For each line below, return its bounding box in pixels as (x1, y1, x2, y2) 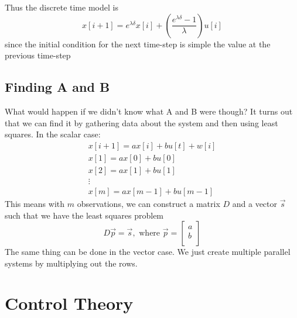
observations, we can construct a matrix (77, 197, 220, 209)
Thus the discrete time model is (5, 1, 118, 13)
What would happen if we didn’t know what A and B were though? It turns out (5, 105, 293, 117)
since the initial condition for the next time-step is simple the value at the (5, 37, 271, 50)
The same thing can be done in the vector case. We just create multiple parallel (5, 246, 291, 258)
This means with (5, 197, 65, 209)
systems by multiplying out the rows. (5, 257, 138, 269)
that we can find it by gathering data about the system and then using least (5, 116, 278, 129)
